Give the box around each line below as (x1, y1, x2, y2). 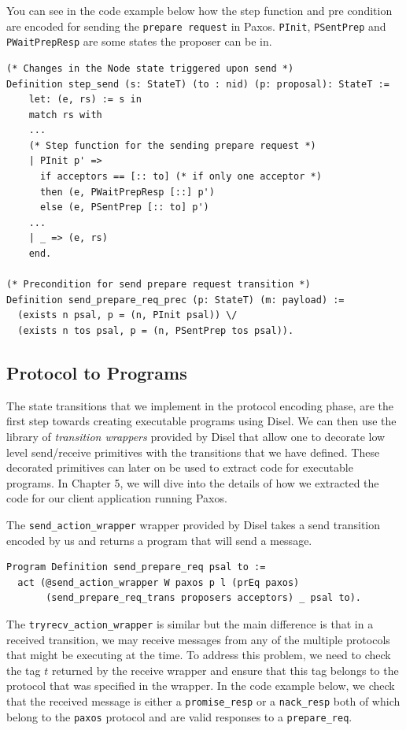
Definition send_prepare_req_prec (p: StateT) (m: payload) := (6, 294, 345, 306)
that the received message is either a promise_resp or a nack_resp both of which (6, 693, 400, 710)
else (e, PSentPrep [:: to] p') (39, 202, 209, 213)
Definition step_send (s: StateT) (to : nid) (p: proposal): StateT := (6, 78, 389, 90)
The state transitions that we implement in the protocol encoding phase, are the (6, 397, 393, 413)
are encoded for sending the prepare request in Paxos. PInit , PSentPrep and (6, 17, 386, 34)
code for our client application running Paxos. (6, 490, 227, 506)
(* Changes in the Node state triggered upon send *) (6, 62, 294, 74)
